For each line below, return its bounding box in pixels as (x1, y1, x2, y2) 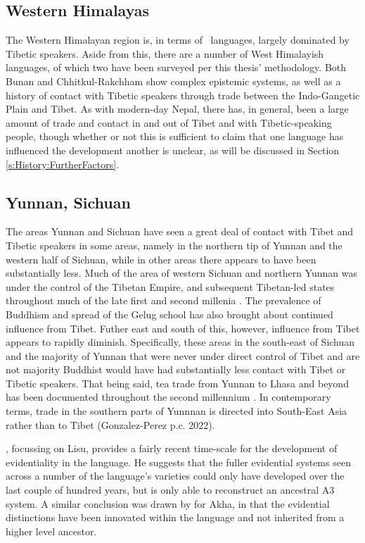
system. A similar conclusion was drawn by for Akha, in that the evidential (6, 496, 330, 511)
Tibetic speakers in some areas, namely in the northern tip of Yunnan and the (6, 237, 342, 252)
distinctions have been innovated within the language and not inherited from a (6, 510, 345, 525)
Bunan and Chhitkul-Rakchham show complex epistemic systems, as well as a (6, 73, 341, 88)
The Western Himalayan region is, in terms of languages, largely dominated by (6, 32, 350, 47)
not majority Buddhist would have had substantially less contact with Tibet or (6, 362, 346, 377)
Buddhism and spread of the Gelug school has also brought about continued (6, 306, 333, 321)
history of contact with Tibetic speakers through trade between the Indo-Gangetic (6, 87, 360, 102)
